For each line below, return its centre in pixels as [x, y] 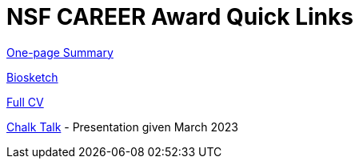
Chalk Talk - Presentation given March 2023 [122, 127]
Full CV [25, 102]
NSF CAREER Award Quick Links [180, 17]
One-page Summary [60, 52]
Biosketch [32, 77]
